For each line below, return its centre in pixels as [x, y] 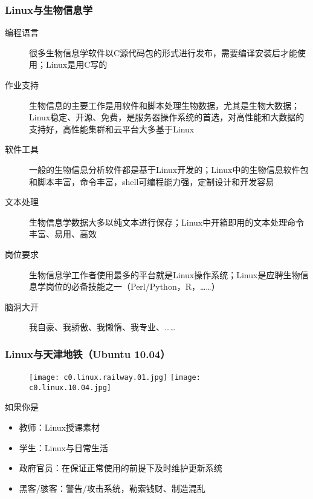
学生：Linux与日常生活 [64, 447]
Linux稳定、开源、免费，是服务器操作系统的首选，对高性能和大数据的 [167, 117]
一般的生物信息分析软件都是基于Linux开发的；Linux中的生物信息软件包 [169, 169]
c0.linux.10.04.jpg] [70, 387]
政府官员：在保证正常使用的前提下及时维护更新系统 [121, 468]
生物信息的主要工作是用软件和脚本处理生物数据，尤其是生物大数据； [164, 105]
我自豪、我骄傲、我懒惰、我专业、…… [102, 327]
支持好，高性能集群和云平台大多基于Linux [112, 129]
